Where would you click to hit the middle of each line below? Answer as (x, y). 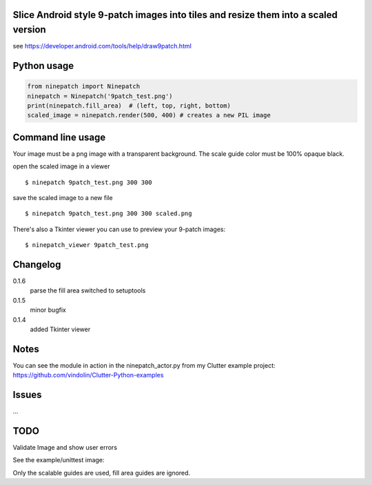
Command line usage (59, 137)
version (29, 30)
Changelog (37, 265)
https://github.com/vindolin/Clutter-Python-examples (88, 375)
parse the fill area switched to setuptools (88, 290)
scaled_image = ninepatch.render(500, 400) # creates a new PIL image (149, 115)
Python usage (43, 66)
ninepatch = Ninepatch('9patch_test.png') (100, 96)
